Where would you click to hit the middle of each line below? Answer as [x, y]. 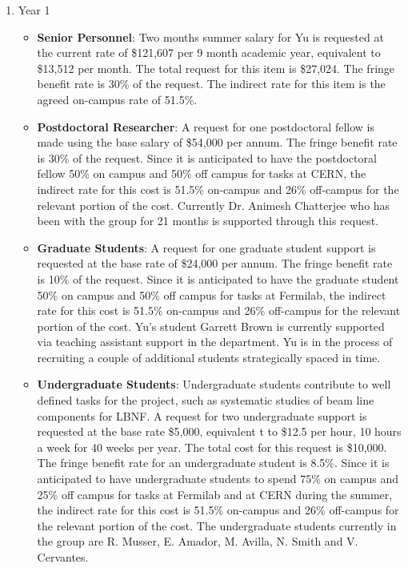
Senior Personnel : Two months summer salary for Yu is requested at [210, 36]
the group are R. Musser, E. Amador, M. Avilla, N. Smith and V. [198, 541]
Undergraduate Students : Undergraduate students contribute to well [214, 384]
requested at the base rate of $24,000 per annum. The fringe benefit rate [215, 263]
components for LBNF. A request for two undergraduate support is [202, 415]
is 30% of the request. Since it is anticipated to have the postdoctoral [207, 157]
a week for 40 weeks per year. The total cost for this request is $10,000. [212, 447]
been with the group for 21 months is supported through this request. [208, 221]
